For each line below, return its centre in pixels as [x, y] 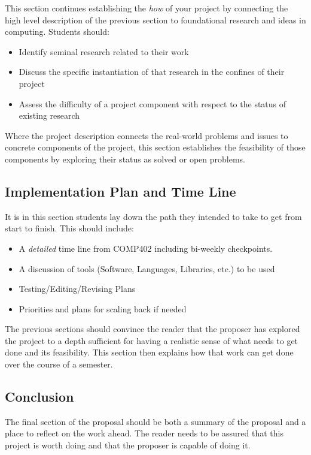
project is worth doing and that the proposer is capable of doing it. [128, 445]
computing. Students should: [57, 31]
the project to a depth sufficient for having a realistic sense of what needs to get [152, 340]
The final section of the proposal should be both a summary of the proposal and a [155, 421]
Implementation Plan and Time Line [121, 191]
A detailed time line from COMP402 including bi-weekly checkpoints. [146, 248]
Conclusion [39, 397]
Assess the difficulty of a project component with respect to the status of [153, 103]
